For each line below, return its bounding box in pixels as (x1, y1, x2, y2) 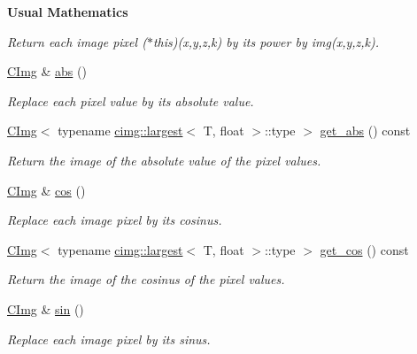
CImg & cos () (7, 181, 86, 199)
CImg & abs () (7, 62, 87, 81)
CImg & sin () (7, 299, 84, 318)
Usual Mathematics (7, 3, 128, 20)
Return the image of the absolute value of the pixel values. (7, 150, 321, 169)
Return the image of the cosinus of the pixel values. (7, 270, 285, 289)
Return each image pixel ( (7, 32, 147, 50)
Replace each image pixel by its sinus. (7, 329, 211, 348)
